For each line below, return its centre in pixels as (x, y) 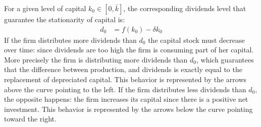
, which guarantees (225, 59)
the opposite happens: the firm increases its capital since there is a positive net (126, 99)
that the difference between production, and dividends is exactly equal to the (123, 69)
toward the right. (30, 119)
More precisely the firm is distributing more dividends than (96, 59)
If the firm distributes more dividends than (70, 40)
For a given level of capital (45, 8)
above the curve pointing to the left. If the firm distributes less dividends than (125, 89)
